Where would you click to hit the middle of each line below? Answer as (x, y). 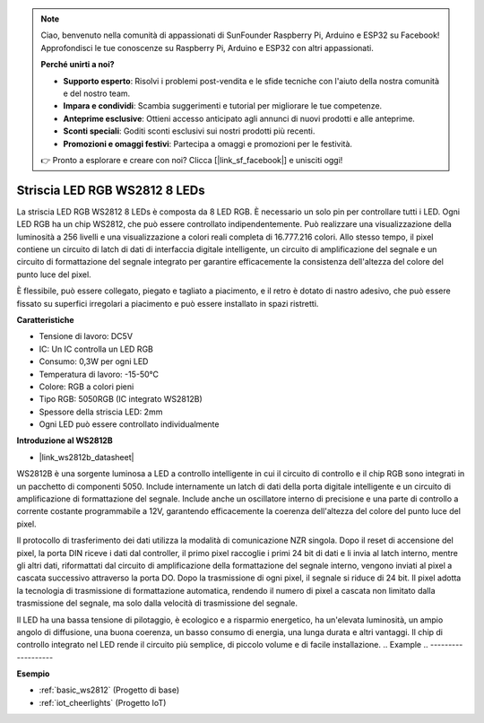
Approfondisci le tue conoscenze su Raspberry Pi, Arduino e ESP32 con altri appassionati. (207, 48)
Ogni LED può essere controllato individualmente (129, 424)
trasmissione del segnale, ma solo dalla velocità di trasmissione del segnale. (157, 603)
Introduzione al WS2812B (65, 440)
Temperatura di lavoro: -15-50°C (99, 374)
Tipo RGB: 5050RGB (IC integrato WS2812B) (121, 399)
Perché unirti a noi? (78, 65)
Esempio (33, 674)
